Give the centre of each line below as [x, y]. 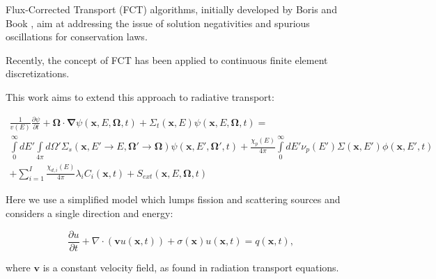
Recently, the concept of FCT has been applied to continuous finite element [167, 59]
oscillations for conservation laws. [77, 37]
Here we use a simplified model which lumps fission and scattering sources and [173, 199]
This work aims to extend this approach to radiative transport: [140, 96]
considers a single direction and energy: [89, 213]
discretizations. [38, 73]
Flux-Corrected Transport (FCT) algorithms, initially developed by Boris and [171, 9]
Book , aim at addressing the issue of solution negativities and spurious [158, 23]
